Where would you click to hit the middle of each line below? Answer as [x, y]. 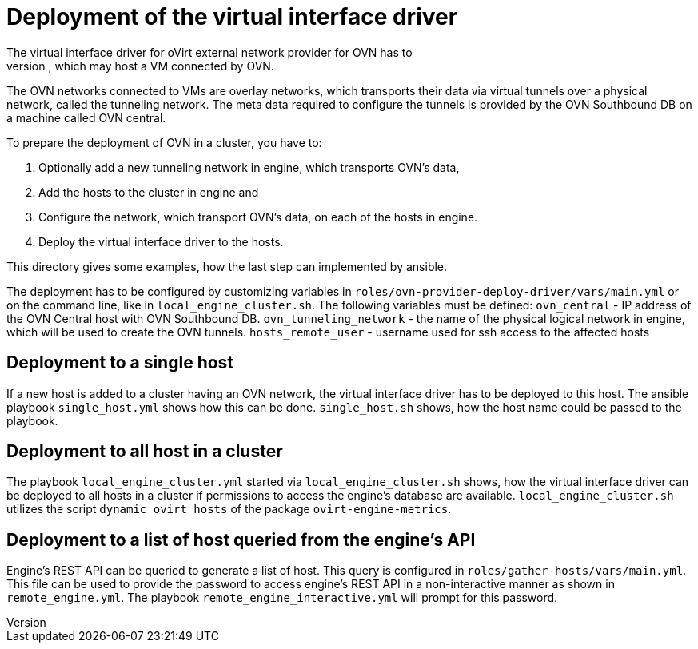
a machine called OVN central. [86, 117]
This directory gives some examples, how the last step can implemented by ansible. [227, 266]
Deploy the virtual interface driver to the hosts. [161, 241]
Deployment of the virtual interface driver [232, 17]
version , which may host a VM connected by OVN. [140, 66]
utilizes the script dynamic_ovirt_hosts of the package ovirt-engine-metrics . [229, 509]
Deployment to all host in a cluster [145, 452]
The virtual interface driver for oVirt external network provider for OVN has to [209, 52]
